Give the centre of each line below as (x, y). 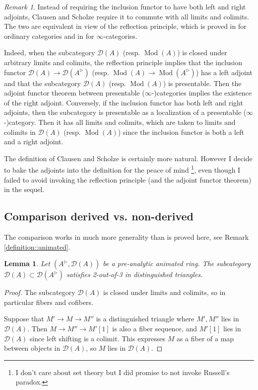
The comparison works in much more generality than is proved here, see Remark (127, 237)
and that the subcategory (42, 83)
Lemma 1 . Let (27, 263)
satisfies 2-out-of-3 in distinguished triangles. (135, 274)
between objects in (32, 348)
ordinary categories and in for (49, 36)
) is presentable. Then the (202, 83)
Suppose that (24, 319)
